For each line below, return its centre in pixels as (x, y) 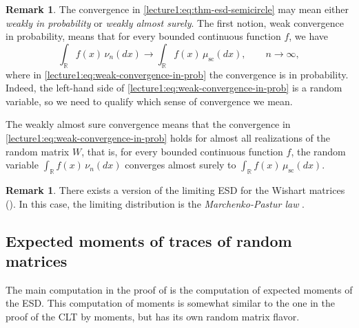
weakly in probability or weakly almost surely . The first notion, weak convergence (175, 22)
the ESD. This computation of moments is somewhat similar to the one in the (170, 303)
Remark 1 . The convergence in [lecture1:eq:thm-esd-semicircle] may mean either (177, 9)
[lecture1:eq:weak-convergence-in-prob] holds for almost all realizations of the (168, 137)
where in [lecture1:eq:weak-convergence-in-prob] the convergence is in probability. (177, 74)
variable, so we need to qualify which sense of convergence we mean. (149, 101)
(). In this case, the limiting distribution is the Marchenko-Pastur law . (155, 203)
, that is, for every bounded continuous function (182, 151)
